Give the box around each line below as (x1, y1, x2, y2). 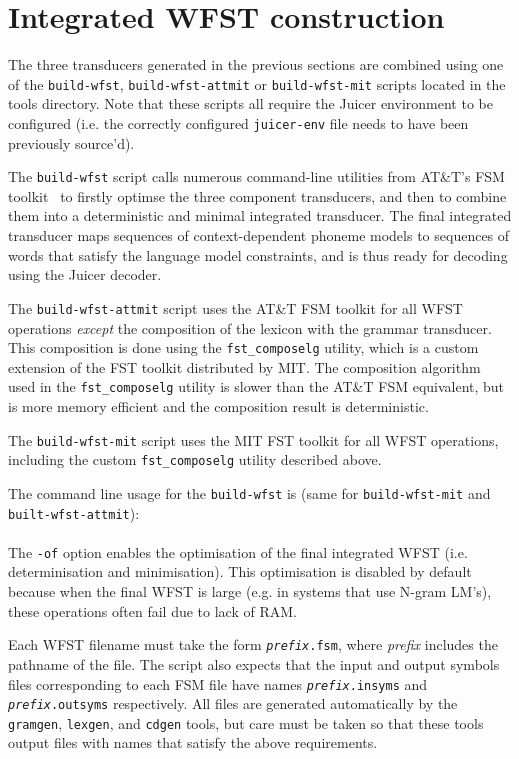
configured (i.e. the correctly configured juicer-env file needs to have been (8, 112, 469, 133)
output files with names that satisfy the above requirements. (8, 732, 378, 753)
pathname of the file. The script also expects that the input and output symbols (8, 653, 500, 674)
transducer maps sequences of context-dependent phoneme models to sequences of (8, 225, 510, 246)
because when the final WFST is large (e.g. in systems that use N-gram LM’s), (8, 581, 492, 602)
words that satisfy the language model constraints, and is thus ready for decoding (8, 244, 508, 265)
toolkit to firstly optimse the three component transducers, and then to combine (8, 185, 507, 206)
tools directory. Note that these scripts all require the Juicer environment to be (8, 93, 493, 114)
